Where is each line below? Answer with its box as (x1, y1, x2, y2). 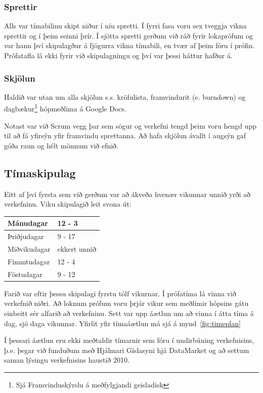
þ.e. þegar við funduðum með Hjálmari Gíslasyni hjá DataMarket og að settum (4, 344, 249, 355)
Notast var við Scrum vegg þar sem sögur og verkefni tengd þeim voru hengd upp (4, 120, 257, 131)
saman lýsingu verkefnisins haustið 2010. (4, 355, 129, 365)
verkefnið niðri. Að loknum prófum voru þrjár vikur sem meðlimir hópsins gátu (4, 298, 249, 308)
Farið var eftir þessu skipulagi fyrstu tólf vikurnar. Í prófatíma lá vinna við (4, 288, 236, 298)
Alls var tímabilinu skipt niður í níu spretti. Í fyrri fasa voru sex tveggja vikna (4, 20, 247, 31)
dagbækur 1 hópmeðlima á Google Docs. (4, 102, 126, 114)
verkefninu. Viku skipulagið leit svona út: (4, 199, 131, 209)
